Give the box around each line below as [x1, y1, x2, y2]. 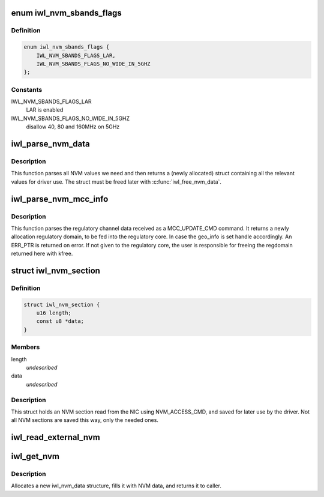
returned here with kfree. [11, 250, 73, 258]
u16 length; [36, 310, 72, 316]
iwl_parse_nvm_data [11, 139, 90, 149]
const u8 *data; [36, 318, 84, 325]
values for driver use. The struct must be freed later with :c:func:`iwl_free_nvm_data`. [11, 178, 222, 185]
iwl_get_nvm [11, 451, 60, 462]
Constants [11, 85, 43, 94]
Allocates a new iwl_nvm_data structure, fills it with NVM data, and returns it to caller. [11, 482, 222, 489]
